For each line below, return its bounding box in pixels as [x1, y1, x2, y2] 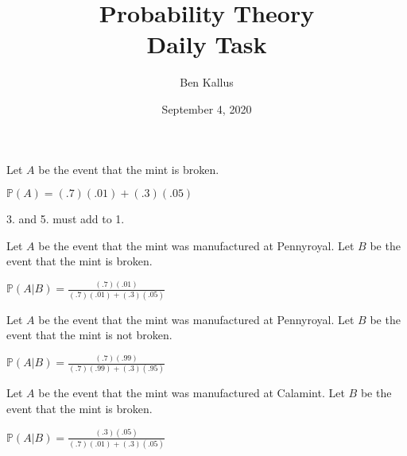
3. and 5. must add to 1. [6, 211, 125, 227]
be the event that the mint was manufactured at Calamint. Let [38, 385, 345, 401]
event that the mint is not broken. [6, 327, 172, 343]
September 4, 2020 [161, 100, 252, 117]
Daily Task [146, 28, 267, 60]
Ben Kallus [180, 74, 234, 91]
